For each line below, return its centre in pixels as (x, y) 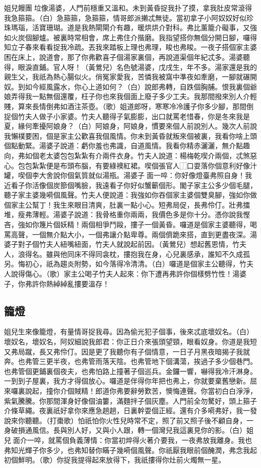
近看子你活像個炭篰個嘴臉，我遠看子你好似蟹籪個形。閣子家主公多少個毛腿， (130, 185)
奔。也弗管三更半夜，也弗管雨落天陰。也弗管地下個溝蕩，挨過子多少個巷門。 (130, 361)
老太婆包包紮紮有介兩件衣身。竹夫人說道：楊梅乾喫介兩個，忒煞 (144, 155)
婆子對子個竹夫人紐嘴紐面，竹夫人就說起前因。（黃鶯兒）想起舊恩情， (118, 244)
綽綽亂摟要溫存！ (81, 283)
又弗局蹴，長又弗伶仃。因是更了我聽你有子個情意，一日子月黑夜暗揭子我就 (127, 351)
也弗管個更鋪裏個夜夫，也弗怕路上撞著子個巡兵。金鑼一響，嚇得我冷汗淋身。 (130, 371)
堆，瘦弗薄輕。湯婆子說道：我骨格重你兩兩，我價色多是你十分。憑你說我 (123, 214)
